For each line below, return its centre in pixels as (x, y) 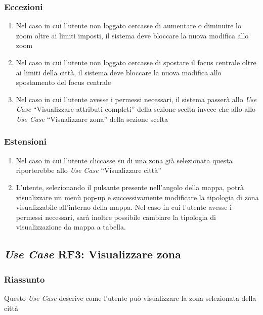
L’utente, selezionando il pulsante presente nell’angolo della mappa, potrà (130, 187)
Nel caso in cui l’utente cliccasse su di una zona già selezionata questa (124, 160)
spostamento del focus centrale (63, 82)
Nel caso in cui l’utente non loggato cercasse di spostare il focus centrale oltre (136, 62)
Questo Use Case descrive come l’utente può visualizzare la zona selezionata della (130, 298)
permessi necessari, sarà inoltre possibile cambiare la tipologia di (116, 217)
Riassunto (25, 279)
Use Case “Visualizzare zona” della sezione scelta (92, 119)
